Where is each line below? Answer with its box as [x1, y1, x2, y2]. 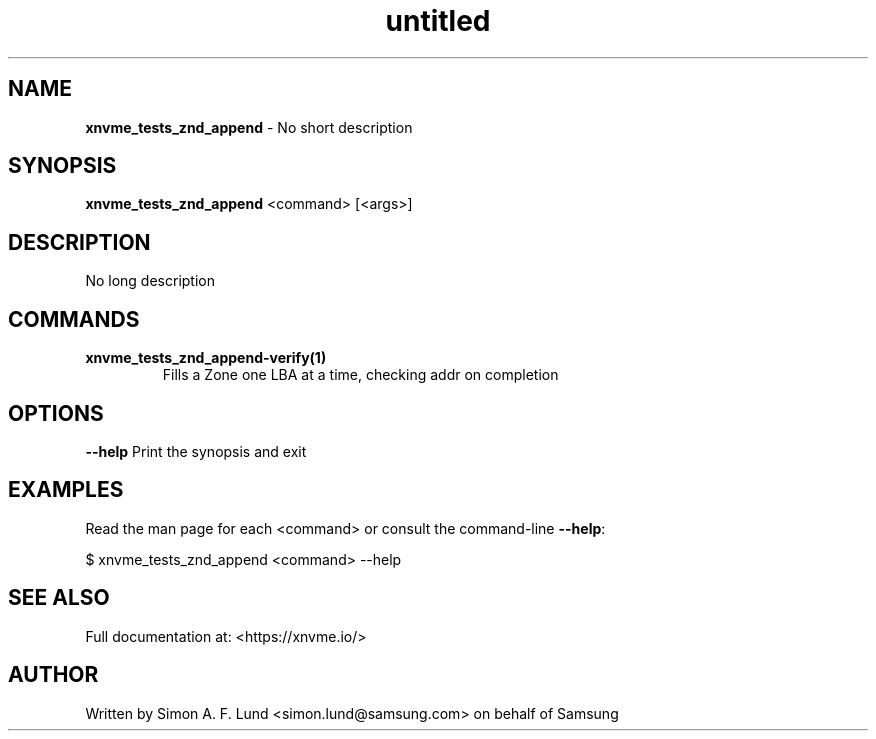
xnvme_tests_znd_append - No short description [85, 118, 413, 136]
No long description [85, 272, 215, 290]
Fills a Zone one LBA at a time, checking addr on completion [162, 366, 559, 384]
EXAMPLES [8, 477, 124, 503]
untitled [385, 4, 491, 38]
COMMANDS [8, 306, 140, 332]
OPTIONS [8, 400, 104, 426]
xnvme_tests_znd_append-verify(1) [85, 349, 327, 367]
